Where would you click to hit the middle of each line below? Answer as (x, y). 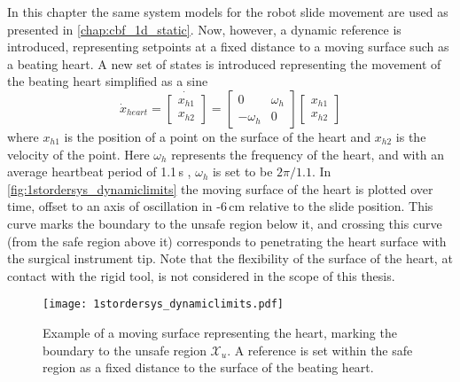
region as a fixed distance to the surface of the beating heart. (208, 367)
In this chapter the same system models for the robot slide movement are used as (228, 12)
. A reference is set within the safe (320, 350)
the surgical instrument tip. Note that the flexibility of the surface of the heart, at (230, 258)
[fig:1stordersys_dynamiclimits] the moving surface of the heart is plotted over (220, 188)
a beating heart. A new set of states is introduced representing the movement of (224, 63)
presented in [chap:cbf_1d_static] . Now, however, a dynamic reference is (204, 29)
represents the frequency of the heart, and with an (308, 154)
